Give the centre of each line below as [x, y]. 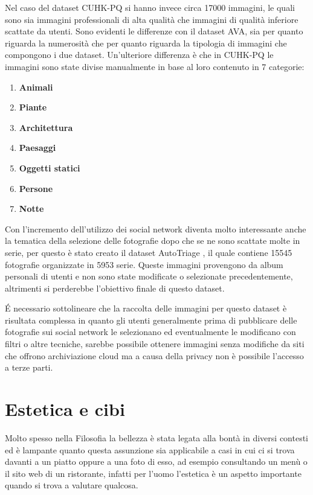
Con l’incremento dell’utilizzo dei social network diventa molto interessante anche [156, 228]
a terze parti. [29, 367]
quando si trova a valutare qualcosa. [72, 485]
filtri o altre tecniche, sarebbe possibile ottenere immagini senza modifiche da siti [155, 344]
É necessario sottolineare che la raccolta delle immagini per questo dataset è [146, 308]
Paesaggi [37, 148]
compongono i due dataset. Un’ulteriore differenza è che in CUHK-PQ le [139, 55]
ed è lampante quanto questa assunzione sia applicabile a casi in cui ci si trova [150, 449]
